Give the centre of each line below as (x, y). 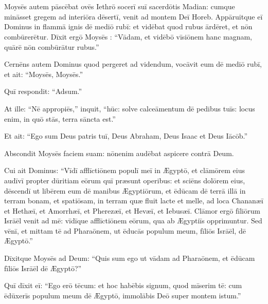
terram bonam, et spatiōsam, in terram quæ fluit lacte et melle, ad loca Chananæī (134, 201)
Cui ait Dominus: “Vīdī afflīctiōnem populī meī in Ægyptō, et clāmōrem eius (125, 170)
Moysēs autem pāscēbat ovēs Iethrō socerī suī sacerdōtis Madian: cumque (120, 6)
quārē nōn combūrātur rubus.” (52, 46)
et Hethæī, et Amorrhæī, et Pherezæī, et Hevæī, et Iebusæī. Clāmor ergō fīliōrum (132, 210)
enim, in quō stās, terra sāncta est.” (60, 118)
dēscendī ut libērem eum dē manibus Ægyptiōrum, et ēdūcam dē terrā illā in (125, 190)
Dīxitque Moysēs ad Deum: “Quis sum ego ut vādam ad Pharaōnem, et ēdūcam (130, 258)
